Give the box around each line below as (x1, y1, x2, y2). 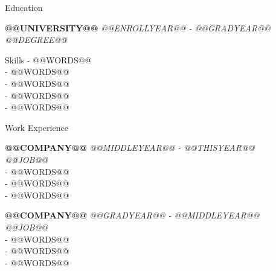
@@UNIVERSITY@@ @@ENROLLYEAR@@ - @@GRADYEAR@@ (5, 21, 271, 34)
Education (5, 1, 43, 13)
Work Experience (5, 121, 68, 133)
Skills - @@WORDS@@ (5, 53, 92, 66)
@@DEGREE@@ (5, 33, 68, 46)
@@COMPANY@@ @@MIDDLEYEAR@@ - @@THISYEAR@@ (5, 141, 255, 154)
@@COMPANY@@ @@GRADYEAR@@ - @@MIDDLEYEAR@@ (5, 209, 260, 222)
